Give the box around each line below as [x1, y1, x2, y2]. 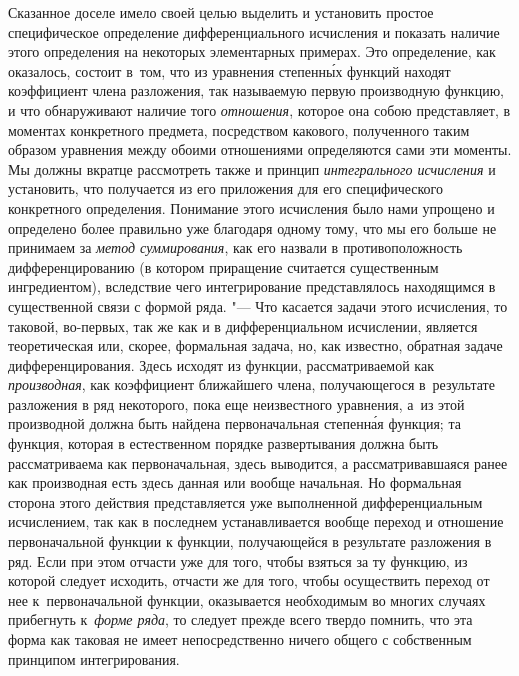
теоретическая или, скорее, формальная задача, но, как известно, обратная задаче [8, 335, 503, 356]
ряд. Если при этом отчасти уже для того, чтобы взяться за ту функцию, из [8, 550, 468, 571]
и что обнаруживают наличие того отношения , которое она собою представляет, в [8, 99, 511, 120]
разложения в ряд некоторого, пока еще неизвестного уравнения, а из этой [8, 393, 465, 414]
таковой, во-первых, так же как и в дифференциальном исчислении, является [8, 315, 478, 336]
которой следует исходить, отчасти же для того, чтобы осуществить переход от [8, 570, 490, 591]
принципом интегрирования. [8, 648, 180, 669]
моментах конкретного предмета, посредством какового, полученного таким [8, 119, 470, 140]
